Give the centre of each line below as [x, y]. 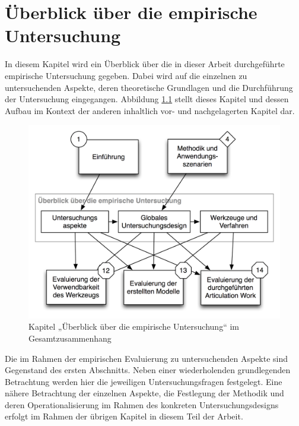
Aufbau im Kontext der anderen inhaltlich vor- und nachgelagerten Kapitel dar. [150, 110]
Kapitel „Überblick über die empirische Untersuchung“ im [134, 326]
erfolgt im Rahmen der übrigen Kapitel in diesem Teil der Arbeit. [124, 416]
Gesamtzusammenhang [70, 338]
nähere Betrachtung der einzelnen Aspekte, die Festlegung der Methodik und [144, 393]
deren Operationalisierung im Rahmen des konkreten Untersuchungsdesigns [142, 404]
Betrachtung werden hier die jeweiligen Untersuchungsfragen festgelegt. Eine [144, 381]
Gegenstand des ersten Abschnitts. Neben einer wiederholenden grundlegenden [148, 370]
